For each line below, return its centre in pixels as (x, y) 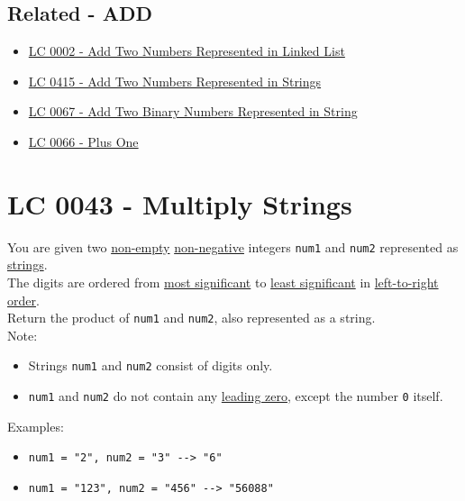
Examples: (36, 426)
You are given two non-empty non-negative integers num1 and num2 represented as (233, 246)
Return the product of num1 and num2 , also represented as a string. (191, 318)
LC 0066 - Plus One (83, 141)
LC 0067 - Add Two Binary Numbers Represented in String (193, 111)
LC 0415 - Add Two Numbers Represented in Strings (175, 81)
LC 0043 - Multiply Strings (180, 203)
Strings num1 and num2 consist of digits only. (150, 365)
